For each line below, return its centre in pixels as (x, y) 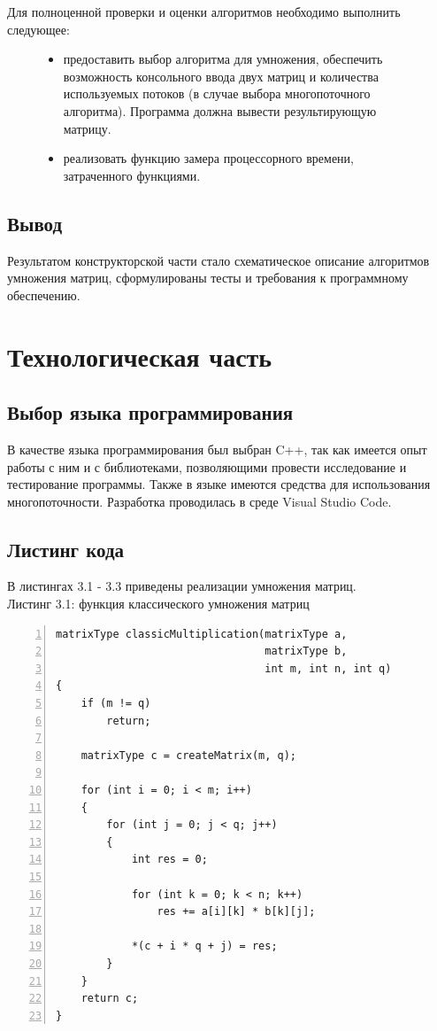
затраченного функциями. (132, 175)
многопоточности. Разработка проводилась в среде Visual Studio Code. (199, 501)
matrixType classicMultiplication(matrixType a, (202, 634)
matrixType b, (306, 651)
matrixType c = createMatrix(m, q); (189, 755)
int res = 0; (169, 860)
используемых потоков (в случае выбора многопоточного (217, 93)
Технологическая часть (140, 356)
